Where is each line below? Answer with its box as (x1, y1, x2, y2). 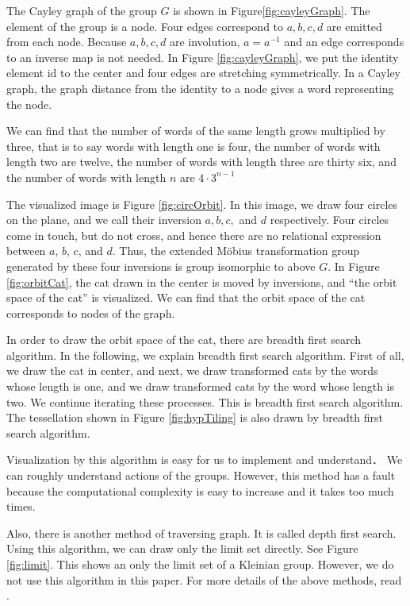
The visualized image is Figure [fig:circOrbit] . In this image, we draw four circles (6, 195, 398, 212)
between (6, 242, 46, 259)
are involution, (169, 33, 240, 50)
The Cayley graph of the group (6, 2, 157, 18)
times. (6, 498, 36, 515)
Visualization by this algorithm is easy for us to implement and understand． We (6, 451, 403, 468)
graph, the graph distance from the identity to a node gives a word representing (6, 79, 394, 96)
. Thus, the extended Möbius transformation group (112, 242, 360, 259)
